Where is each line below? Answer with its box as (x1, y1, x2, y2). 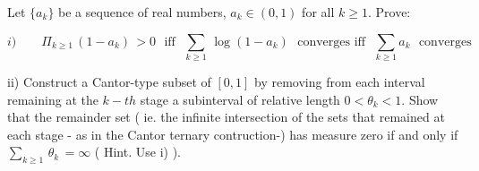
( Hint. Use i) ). (94, 142, 181, 161)
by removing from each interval (254, 72, 425, 90)
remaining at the (7, 90, 98, 108)
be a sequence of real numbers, (58, 3, 227, 21)
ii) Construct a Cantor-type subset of (7, 72, 211, 90)
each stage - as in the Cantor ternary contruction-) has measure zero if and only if (7, 124, 458, 143)
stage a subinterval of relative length (140, 90, 340, 108)
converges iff (297, 35, 366, 48)
